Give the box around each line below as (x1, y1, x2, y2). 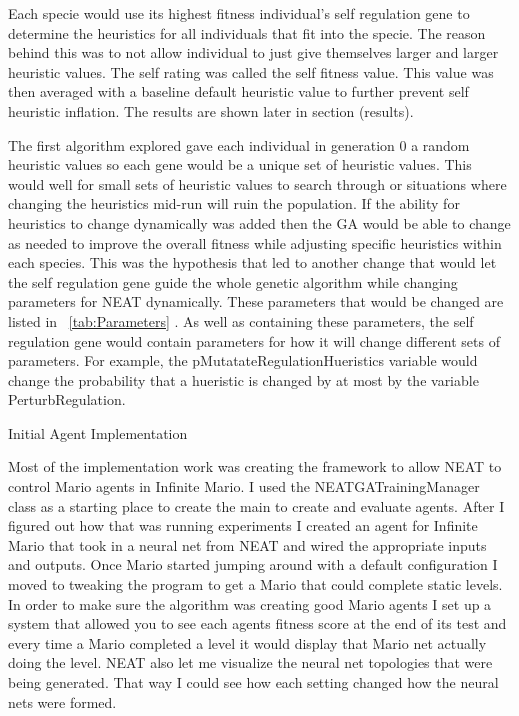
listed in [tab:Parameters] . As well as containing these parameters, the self (8, 310, 474, 331)
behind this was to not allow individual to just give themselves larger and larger (8, 42, 499, 63)
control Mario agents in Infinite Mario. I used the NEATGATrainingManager (8, 476, 480, 497)
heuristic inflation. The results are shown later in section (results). (8, 100, 414, 121)
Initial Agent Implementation (8, 422, 188, 443)
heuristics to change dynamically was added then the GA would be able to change (8, 212, 511, 233)
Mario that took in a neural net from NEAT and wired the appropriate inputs (8, 534, 487, 555)
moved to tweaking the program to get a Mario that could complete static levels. (8, 574, 503, 595)
